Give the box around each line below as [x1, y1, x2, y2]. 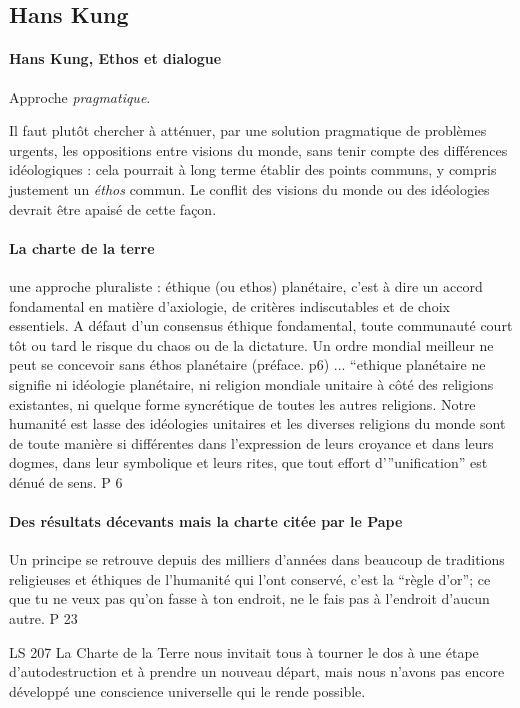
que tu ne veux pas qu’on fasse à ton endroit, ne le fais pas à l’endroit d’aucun [9, 588, 490, 609]
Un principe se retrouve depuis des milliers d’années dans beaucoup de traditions [9, 549, 505, 570]
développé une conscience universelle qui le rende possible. [9, 680, 366, 701]
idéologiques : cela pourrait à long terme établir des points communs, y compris [9, 159, 497, 180]
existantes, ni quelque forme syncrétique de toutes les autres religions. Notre [9, 393, 476, 414]
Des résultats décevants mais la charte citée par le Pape [9, 511, 403, 532]
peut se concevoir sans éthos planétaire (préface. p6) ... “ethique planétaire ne [9, 354, 486, 375]
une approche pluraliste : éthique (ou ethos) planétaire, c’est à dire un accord [9, 275, 483, 296]
